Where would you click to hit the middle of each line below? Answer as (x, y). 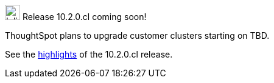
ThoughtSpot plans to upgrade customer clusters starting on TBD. (137, 35)
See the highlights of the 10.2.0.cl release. (89, 54)
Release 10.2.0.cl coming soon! (84, 17)
